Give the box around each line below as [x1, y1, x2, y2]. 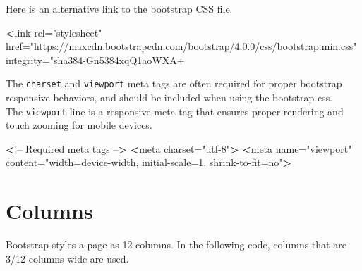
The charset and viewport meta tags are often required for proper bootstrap [6, 76, 342, 91]
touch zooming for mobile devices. [6, 118, 152, 132]
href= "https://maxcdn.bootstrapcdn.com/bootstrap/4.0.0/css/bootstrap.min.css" [6, 39, 357, 53]
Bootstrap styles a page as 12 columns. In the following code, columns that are [6, 237, 346, 252]
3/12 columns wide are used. [6, 251, 129, 265]
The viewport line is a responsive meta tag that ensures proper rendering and [6, 103, 344, 118]
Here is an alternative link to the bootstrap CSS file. [6, 1, 233, 15]
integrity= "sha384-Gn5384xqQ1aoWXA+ [6, 52, 185, 67]
